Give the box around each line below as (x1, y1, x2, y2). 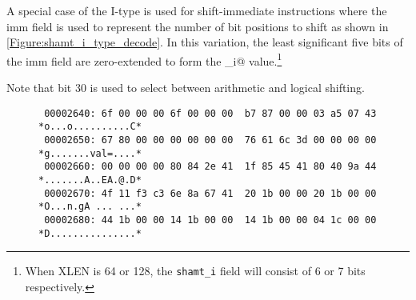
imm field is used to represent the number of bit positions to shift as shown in (6, 18, 389, 34)
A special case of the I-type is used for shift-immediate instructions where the (6, 2, 387, 18)
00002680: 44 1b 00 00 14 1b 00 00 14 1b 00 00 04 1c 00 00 (44, 214, 377, 226)
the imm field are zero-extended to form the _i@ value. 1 (6, 50, 282, 69)
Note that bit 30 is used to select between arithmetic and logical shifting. (6, 79, 365, 96)
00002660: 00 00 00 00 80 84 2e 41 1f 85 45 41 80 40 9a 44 (44, 161, 377, 173)
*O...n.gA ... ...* (38, 201, 142, 213)
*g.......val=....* (38, 147, 142, 159)
